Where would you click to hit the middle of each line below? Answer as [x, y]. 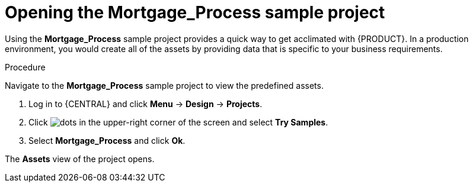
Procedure [25, 67]
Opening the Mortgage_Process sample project [195, 12]
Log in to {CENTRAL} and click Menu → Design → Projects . [146, 104]
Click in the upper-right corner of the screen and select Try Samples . [178, 122]
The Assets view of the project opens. [80, 159]
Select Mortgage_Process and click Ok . [107, 140]
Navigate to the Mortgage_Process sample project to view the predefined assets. [164, 85]
